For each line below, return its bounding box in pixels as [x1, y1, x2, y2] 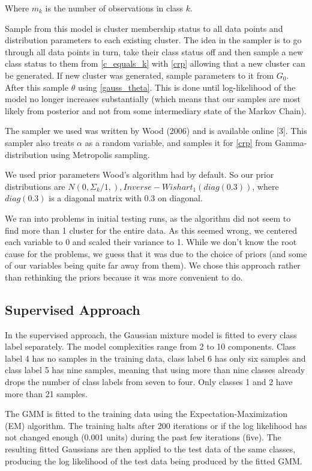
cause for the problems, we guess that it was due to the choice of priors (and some [5, 247, 307, 260]
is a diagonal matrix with [49, 192, 142, 204]
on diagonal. [158, 192, 203, 204]
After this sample [5, 81, 68, 93]
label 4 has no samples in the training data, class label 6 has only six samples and [5, 351, 306, 364]
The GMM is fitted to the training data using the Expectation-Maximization [5, 407, 288, 420]
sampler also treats [5, 136, 74, 148]
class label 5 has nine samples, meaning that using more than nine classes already [5, 363, 305, 376]
